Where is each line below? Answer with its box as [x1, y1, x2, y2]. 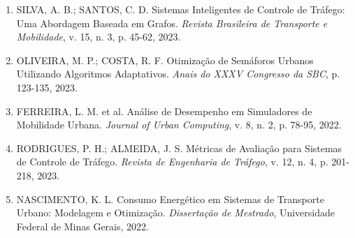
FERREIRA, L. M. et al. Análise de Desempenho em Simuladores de [16, 103, 312, 118]
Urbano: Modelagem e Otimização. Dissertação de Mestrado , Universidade [16, 205, 335, 220]
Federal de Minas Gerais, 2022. [16, 218, 149, 233]
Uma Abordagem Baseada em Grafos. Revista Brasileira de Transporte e [16, 15, 328, 30]
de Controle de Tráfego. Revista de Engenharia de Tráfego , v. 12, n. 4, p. [16, 154, 328, 169]
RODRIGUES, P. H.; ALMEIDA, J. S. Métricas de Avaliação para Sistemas [16, 140, 342, 155]
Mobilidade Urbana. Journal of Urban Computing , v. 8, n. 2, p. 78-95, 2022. [16, 117, 342, 132]
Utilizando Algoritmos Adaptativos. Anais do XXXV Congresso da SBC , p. [16, 66, 340, 81]
